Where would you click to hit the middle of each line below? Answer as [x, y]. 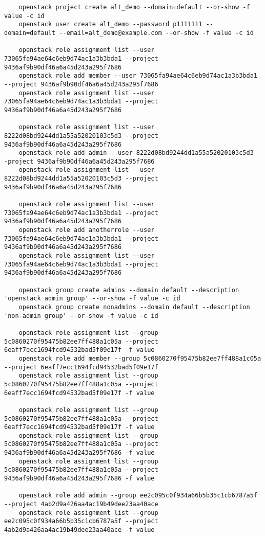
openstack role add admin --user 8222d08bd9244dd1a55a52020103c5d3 [136, 153]
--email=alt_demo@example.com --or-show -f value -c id [156, 33]
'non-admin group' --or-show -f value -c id [81, 316]
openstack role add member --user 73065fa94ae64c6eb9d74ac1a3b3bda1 [138, 76]
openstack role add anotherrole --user [87, 230]
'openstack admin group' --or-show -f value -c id [92, 299]
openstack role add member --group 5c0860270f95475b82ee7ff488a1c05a [140, 358]
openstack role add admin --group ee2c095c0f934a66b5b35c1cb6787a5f [138, 496]
